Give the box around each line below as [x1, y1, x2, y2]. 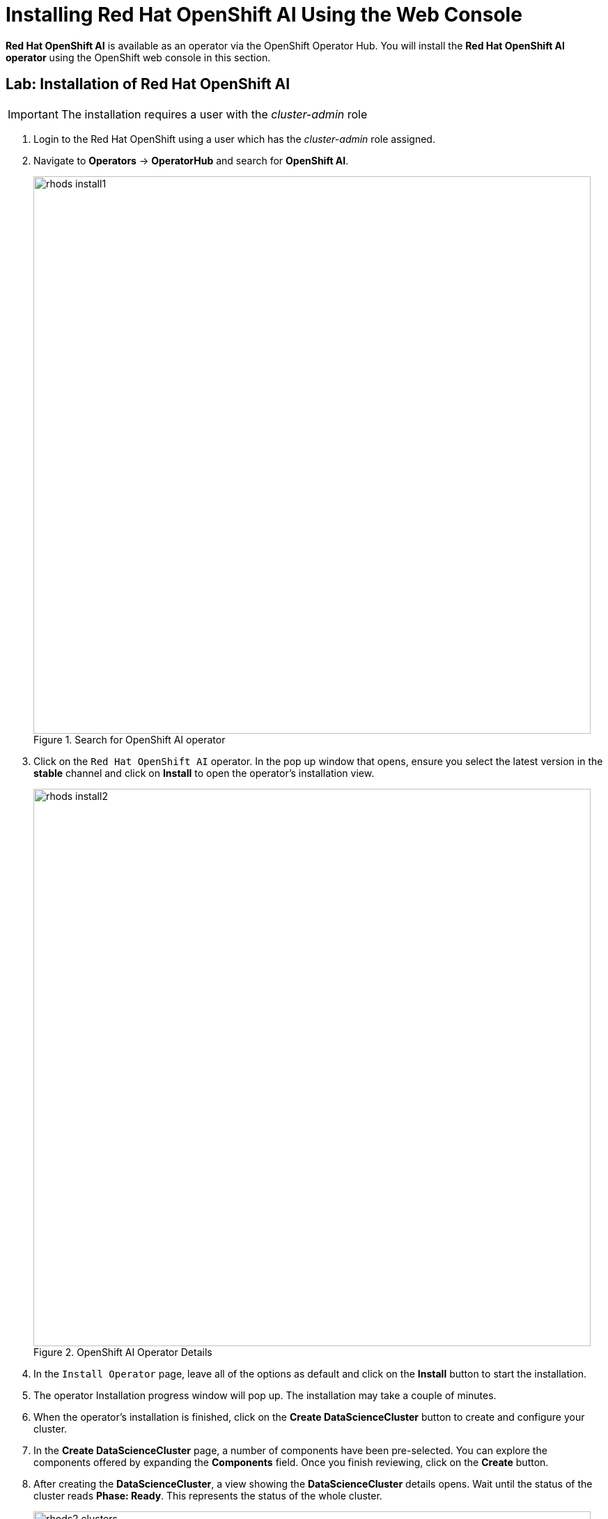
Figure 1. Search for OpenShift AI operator [33, 733, 226, 746]
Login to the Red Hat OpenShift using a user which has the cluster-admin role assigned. [33, 132, 435, 145]
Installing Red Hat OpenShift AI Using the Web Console [6, 3, 522, 26]
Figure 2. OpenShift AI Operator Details [33, 1345, 212, 1358]
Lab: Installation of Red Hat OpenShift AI [6, 75, 290, 93]
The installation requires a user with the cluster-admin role [61, 107, 368, 121]
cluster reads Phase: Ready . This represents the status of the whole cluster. [33, 1489, 382, 1502]
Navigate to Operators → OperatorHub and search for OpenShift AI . [33, 154, 349, 167]
